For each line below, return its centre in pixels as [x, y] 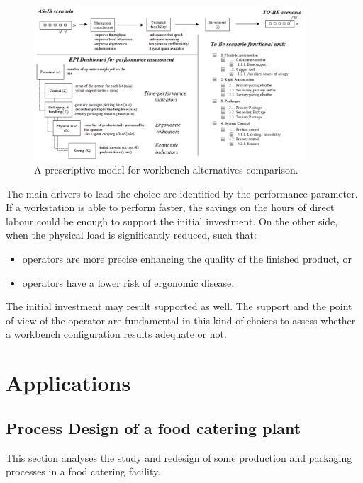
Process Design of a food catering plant [153, 427]
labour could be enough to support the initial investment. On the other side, [172, 221]
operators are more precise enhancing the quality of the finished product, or [187, 259]
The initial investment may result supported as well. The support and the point [179, 306]
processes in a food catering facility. [83, 471]
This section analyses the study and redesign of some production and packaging [179, 457]
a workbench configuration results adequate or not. [116, 334]
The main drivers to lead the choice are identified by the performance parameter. [182, 193]
